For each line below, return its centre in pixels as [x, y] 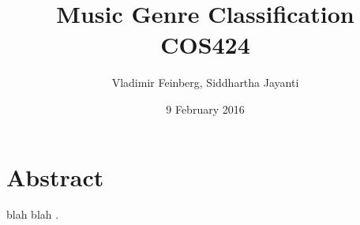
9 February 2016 [205, 109]
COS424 [205, 45]
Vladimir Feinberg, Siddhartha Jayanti [205, 82]
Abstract [55, 176]
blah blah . [33, 214]
